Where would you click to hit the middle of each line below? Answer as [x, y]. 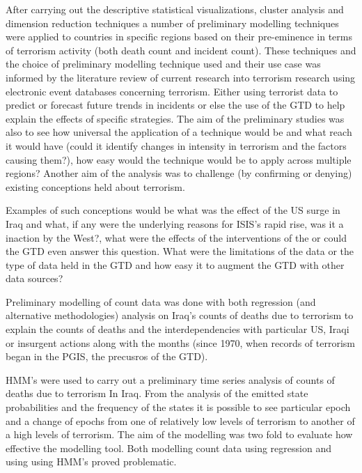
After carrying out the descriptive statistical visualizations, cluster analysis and [175, 9]
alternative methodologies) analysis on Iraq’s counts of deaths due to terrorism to [180, 315]
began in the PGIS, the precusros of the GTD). [107, 356]
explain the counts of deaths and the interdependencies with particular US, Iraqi [178, 329]
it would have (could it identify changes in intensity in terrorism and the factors [176, 145]
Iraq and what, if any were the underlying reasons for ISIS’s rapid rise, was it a [175, 223]
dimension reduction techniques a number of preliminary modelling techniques [172, 23]
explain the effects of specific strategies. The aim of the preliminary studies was [175, 118]
